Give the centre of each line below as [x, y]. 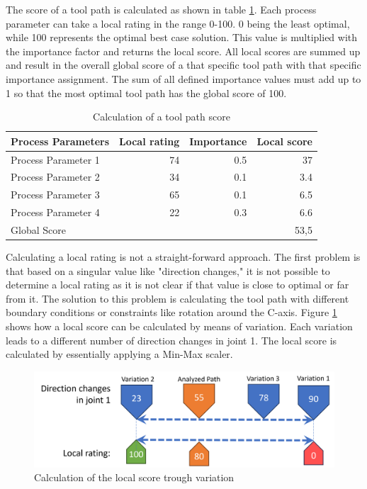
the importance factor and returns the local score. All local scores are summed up [183, 51]
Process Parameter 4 [55, 212]
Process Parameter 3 [55, 195]
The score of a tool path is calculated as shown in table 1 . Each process [161, 9]
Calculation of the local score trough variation [134, 477]
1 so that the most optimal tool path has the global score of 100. [146, 92]
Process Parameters [60, 141]
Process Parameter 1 [55, 159]
